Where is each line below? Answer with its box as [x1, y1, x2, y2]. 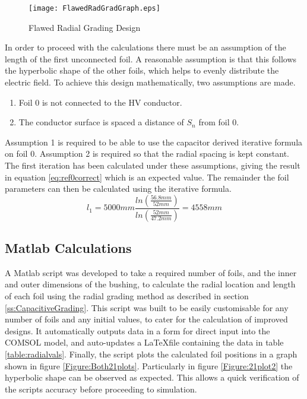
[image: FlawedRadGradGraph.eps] [29, 4, 160, 12]
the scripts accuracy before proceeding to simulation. [5, 382, 197, 395]
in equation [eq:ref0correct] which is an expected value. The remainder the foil [5, 170, 289, 183]
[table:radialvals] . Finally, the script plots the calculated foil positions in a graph [5, 348, 297, 360]
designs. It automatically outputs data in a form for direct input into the [5, 324, 270, 337]
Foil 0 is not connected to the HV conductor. [18, 96, 182, 108]
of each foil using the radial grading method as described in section [5, 290, 249, 302]
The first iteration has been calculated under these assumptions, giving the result [5, 159, 300, 171]
